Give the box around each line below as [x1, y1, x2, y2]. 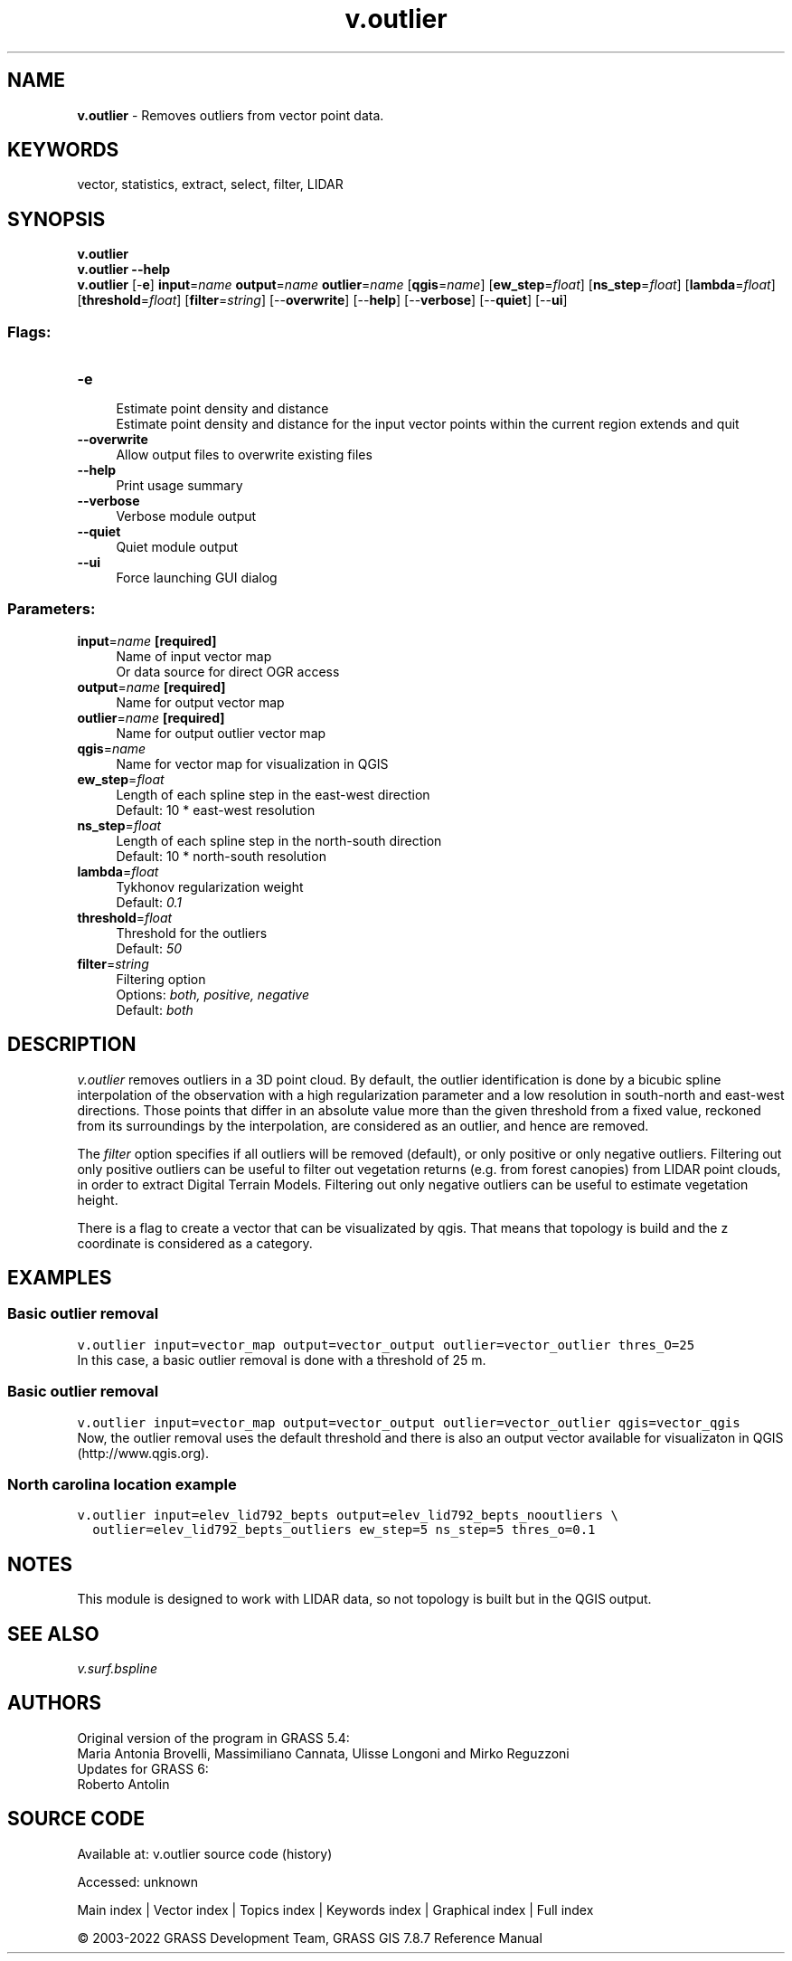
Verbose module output [116, 508, 257, 525]
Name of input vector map [116, 648, 272, 664]
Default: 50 [116, 940, 183, 956]
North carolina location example [7, 1474, 237, 1493]
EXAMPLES [7, 1266, 112, 1290]
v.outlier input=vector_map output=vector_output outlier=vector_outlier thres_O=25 [77, 1337, 695, 1352]
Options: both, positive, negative [116, 986, 310, 1002]
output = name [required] [77, 678, 226, 695]
